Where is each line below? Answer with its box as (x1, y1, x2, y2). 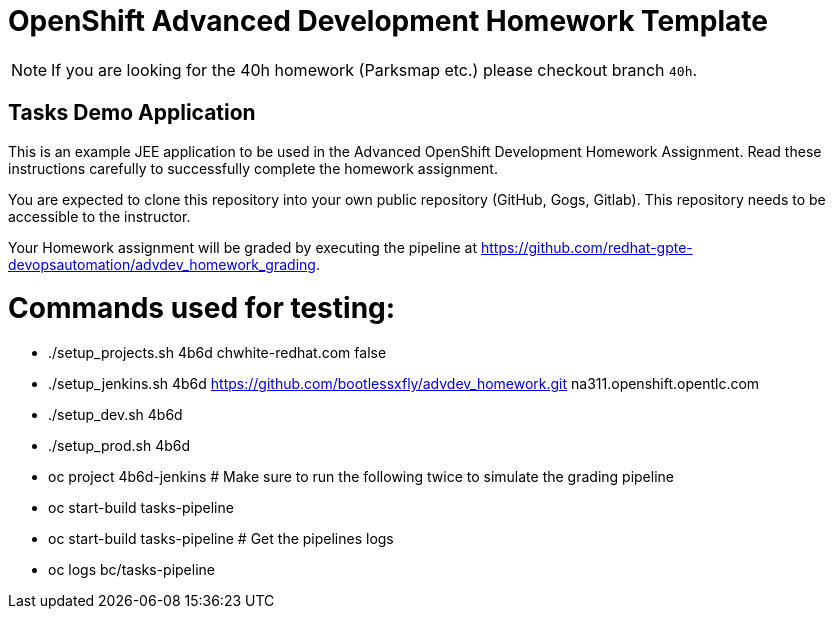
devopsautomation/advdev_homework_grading (8, 255, 316, 273)
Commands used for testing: (8, 291, 396, 326)
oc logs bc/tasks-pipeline (48, 561, 215, 579)
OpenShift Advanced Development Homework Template (8, 4, 768, 38)
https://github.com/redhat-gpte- (480, 238, 693, 256)
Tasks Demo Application (8, 100, 256, 126)
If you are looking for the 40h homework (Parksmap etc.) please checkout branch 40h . (51, 59, 698, 80)
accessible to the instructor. (8, 207, 191, 225)
